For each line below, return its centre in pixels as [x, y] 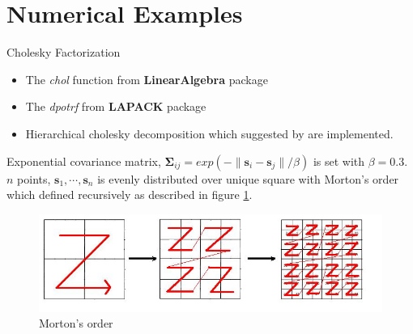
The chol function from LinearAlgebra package [147, 79]
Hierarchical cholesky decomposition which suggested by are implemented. [209, 133]
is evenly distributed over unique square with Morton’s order [248, 178]
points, [34, 178]
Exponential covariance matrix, [84, 161]
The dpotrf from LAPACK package [116, 106]
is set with [339, 161]
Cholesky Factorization [64, 52]
